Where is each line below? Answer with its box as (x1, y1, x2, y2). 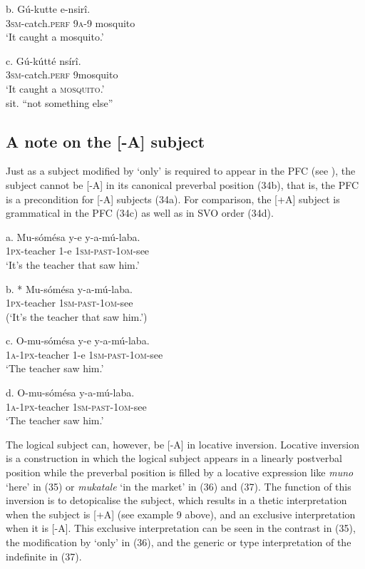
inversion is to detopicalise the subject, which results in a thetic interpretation (6, 493, 347, 508)
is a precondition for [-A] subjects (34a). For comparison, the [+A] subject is (6, 191, 340, 206)
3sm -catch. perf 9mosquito (6, 67, 118, 82)
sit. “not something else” (6, 95, 113, 110)
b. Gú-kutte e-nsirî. (6, 1, 91, 16)
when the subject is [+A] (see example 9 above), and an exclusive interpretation (6, 506, 356, 521)
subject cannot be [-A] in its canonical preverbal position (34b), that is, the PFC (6, 177, 359, 192)
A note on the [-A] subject (6, 130, 205, 152)
